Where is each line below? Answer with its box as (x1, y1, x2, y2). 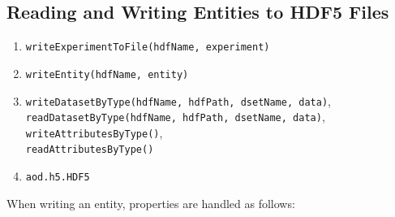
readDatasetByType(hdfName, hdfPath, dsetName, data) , (25, 108, 325, 125)
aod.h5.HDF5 (25, 171, 90, 184)
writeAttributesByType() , (25, 124, 163, 141)
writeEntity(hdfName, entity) (25, 68, 189, 80)
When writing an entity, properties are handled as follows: (6, 194, 295, 211)
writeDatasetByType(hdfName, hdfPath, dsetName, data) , (25, 92, 331, 109)
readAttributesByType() (25, 144, 154, 156)
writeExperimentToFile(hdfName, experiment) (25, 41, 270, 54)
